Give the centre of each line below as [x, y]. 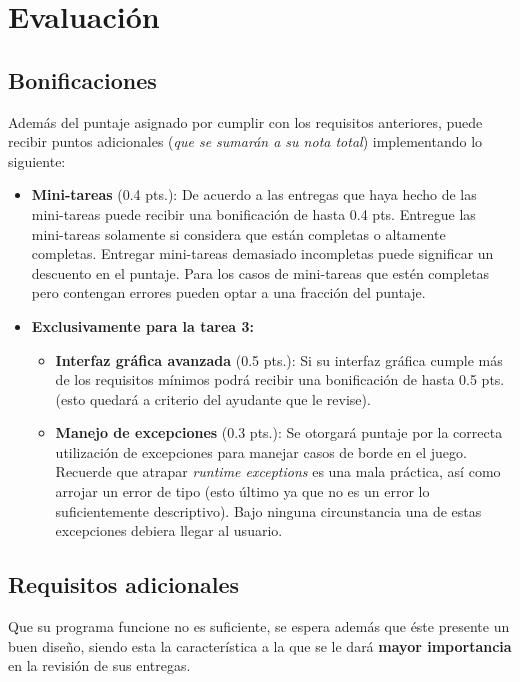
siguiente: [37, 160]
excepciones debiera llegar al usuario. [169, 530]
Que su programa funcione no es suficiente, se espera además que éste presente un [259, 626]
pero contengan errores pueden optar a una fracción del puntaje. [228, 292]
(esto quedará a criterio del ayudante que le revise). [213, 398]
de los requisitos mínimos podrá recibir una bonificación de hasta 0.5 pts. [280, 379]
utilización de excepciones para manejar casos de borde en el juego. [261, 451]
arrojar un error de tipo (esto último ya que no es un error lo [242, 491]
